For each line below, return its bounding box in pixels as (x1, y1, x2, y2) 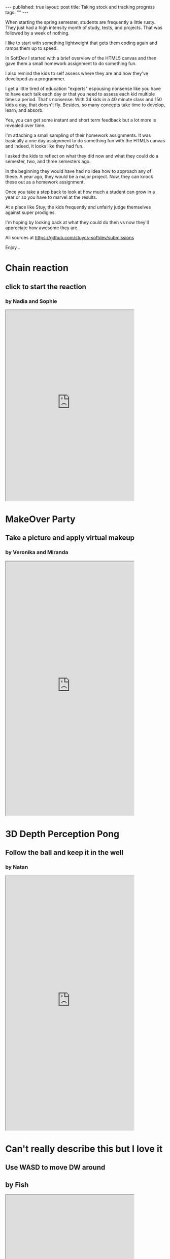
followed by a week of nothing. (5, 30, 70, 36)
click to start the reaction (5, 282, 86, 291)
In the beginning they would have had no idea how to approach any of (5, 168, 152, 174)
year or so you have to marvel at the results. (5, 194, 97, 200)
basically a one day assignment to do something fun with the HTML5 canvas (5, 138, 165, 143)
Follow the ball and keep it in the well (5, 848, 123, 857)
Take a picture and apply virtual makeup (5, 534, 135, 542)
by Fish (5, 1180, 29, 1189)
